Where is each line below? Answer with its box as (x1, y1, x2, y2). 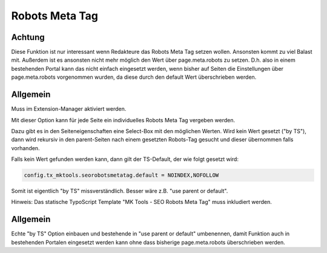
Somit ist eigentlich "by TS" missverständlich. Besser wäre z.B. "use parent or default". (11, 188, 228, 195)
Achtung (11, 32, 45, 42)
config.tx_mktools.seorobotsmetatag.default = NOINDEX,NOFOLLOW (24, 172, 219, 179)
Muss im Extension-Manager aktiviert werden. (11, 105, 127, 113)
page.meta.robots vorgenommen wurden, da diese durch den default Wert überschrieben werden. (11, 73, 257, 81)
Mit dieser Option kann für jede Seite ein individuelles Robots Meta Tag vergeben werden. (11, 116, 236, 123)
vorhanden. (11, 144, 40, 151)
